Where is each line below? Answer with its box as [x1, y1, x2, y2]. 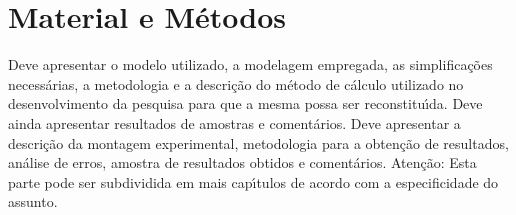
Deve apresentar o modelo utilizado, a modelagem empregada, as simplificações [8, 54, 493, 75]
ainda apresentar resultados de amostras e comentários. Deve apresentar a [8, 112, 461, 133]
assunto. [8, 191, 58, 212]
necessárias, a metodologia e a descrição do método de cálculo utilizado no [8, 73, 464, 94]
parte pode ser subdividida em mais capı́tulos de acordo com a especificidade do [8, 171, 499, 192]
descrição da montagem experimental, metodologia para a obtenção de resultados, [8, 132, 509, 153]
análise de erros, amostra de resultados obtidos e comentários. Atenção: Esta [8, 152, 477, 173]
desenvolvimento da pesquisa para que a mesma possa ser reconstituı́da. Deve [8, 93, 483, 114]
